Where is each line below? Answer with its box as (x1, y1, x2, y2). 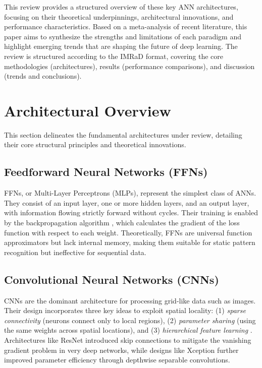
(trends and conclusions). (4, 71, 82, 81)
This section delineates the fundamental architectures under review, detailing (4, 129, 242, 140)
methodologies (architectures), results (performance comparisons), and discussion (4, 60, 255, 71)
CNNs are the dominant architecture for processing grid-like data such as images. (4, 295, 256, 305)
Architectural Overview (4, 100, 171, 120)
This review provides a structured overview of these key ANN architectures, (4, 2, 238, 12)
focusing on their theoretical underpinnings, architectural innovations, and (4, 11, 234, 22)
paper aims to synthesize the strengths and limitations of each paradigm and (4, 31, 241, 41)
